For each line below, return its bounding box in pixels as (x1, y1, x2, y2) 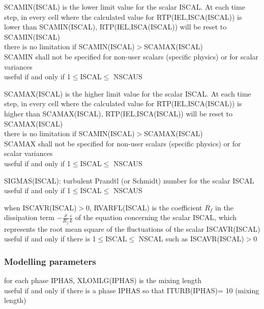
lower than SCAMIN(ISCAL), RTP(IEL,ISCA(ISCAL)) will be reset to (4, 21, 227, 32)
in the (215, 202, 233, 212)
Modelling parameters (4, 255, 96, 267)
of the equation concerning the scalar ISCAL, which (75, 212, 237, 223)
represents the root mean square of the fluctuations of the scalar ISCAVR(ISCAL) (4, 223, 260, 234)
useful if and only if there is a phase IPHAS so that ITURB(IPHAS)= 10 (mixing (4, 285, 259, 295)
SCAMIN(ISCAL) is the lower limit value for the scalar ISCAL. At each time (4, 2, 245, 12)
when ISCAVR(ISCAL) (4, 202, 77, 212)
